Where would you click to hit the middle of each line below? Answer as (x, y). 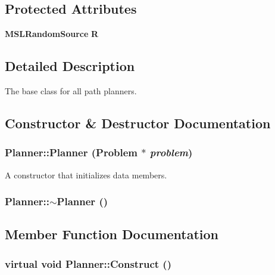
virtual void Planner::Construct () (88, 263)
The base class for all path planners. (71, 91)
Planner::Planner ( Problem (71, 152)
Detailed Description (70, 66)
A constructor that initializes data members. (86, 174)
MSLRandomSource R (52, 34)
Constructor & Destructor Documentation (138, 123)
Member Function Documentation (112, 234)
